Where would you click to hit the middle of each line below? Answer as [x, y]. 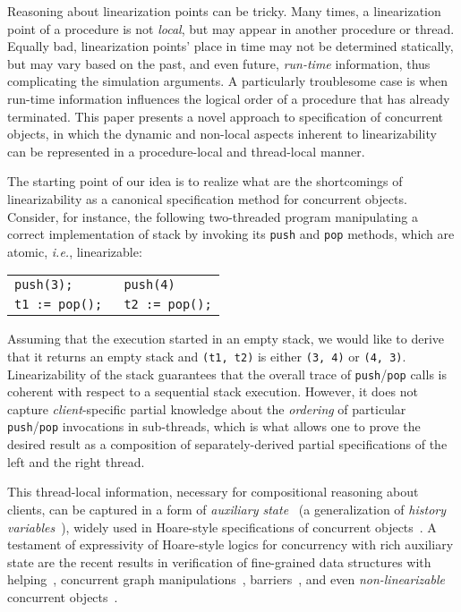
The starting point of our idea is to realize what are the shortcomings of [205, 181]
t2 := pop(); [168, 305]
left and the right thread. [76, 461]
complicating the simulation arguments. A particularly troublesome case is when [228, 81]
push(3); [44, 285]
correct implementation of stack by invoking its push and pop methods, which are [231, 234]
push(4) [149, 285]
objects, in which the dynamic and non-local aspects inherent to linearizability [222, 134]
